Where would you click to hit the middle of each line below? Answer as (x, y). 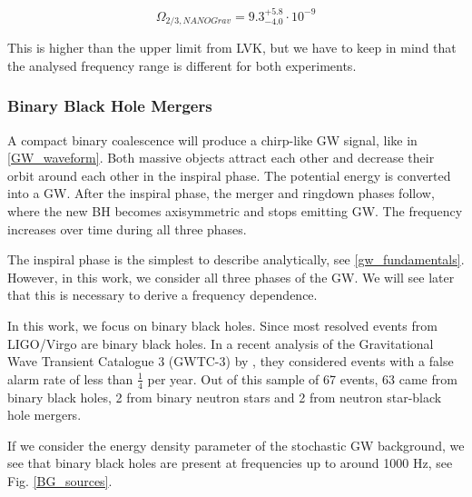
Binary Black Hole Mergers (110, 106)
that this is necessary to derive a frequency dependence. (162, 295)
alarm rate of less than (70, 378)
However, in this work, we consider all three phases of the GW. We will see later (231, 277)
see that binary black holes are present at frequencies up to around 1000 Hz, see (230, 463)
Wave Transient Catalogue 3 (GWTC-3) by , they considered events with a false (231, 361)
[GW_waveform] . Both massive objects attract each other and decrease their (221, 158)
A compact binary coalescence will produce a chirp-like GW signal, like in (212, 139)
